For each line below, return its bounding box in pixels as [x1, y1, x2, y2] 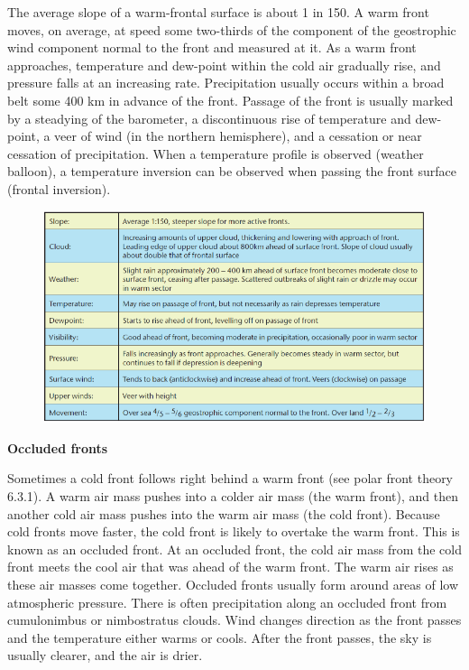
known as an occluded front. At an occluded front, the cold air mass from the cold [7, 539, 462, 558]
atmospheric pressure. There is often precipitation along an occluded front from [7, 592, 447, 611]
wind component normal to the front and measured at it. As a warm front [7, 38, 417, 57]
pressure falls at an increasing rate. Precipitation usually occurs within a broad [7, 73, 445, 92]
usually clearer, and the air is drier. [7, 646, 203, 665]
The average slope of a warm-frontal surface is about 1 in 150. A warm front [7, 3, 429, 21]
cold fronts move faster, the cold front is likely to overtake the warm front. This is [7, 522, 460, 541]
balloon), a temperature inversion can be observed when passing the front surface [7, 162, 457, 181]
